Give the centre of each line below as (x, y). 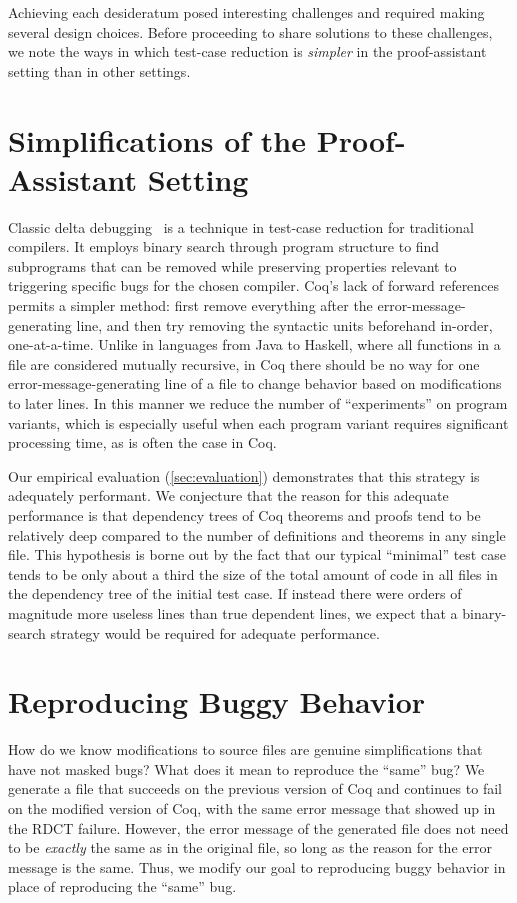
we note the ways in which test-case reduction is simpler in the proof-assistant (247, 51)
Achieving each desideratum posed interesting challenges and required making (246, 12)
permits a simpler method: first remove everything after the (190, 305)
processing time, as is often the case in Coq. (142, 442)
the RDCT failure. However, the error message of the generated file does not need (258, 827)
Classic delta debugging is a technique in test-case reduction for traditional (241, 226)
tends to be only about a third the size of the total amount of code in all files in (253, 573)
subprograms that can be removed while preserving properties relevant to (232, 265)
